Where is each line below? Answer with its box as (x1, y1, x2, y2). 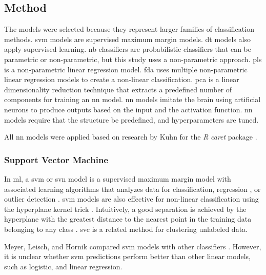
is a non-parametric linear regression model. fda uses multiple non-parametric (4, 64, 248, 74)
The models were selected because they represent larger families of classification (4, 24, 254, 34)
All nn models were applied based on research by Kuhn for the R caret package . (4, 131, 257, 142)
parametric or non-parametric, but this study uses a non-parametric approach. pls (4, 53, 262, 64)
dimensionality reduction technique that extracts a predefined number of (4, 84, 232, 94)
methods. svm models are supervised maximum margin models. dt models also (4, 33, 251, 44)
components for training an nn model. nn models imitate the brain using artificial (4, 94, 261, 105)
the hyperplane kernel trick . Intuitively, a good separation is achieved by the (4, 203, 247, 214)
